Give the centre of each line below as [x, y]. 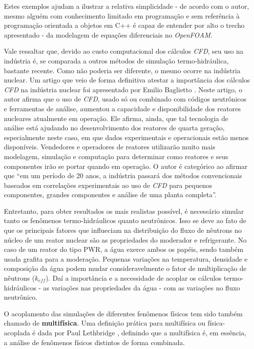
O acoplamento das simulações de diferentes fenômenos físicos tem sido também [123, 313]
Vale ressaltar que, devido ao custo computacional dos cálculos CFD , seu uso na [124, 51]
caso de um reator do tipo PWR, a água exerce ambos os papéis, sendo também [124, 249]
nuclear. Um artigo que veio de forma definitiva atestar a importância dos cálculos [127, 80]
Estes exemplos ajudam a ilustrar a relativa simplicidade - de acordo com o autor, [127, 6]
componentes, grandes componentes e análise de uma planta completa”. [110, 195]
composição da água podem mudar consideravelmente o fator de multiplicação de [125, 268]
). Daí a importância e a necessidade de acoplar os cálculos [134, 278]
